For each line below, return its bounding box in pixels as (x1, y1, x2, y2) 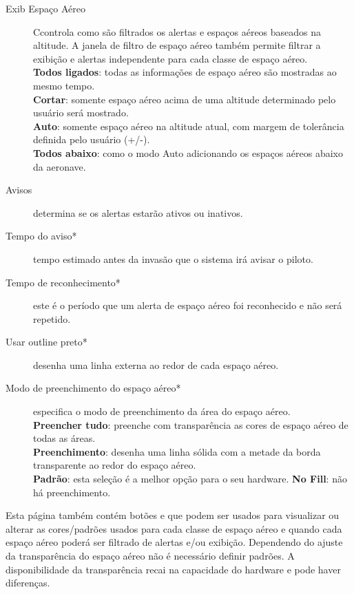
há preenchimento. (33, 485, 111, 499)
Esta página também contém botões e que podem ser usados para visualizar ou (6, 508, 340, 522)
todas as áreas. (33, 431, 96, 445)
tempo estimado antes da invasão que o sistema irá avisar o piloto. (33, 251, 313, 266)
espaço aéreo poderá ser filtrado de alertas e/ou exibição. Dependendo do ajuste (6, 535, 343, 549)
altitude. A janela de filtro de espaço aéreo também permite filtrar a (33, 38, 321, 52)
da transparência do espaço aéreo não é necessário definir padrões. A (6, 549, 295, 562)
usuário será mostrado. (33, 105, 129, 120)
